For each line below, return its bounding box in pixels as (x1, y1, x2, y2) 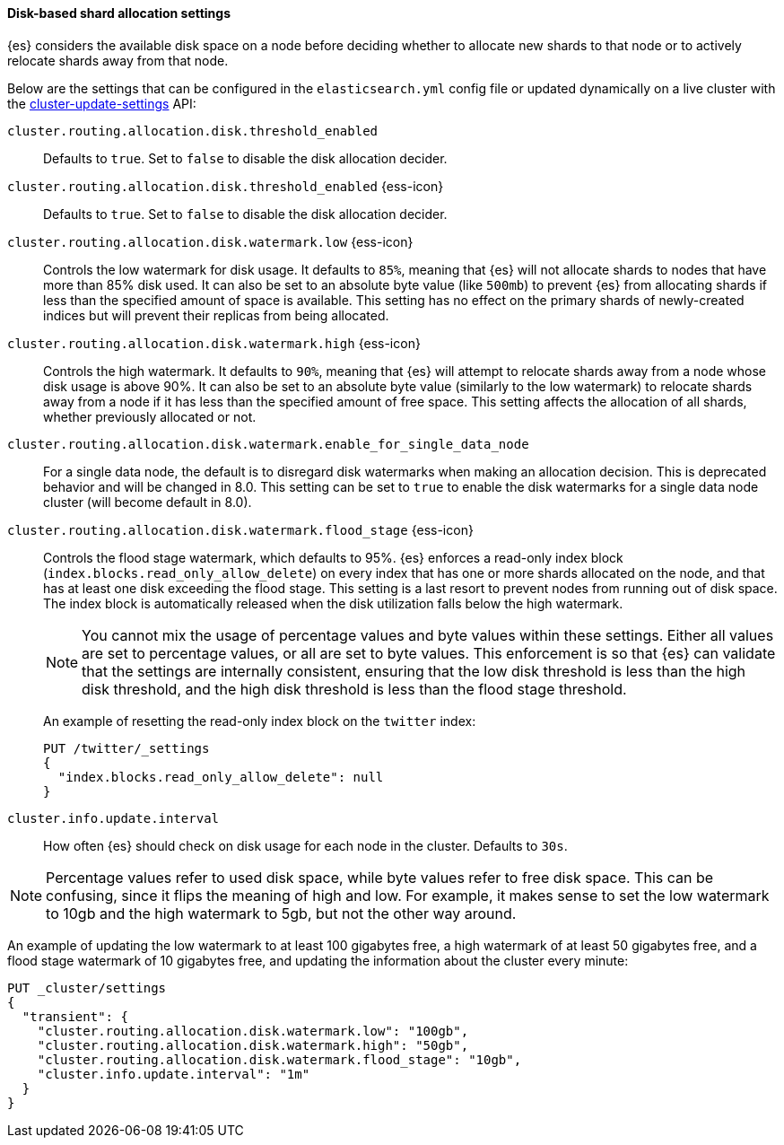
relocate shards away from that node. (7, 52, 229, 68)
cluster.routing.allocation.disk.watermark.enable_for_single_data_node (7, 436, 529, 451)
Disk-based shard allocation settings (7, 5, 231, 21)
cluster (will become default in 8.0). (43, 494, 252, 510)
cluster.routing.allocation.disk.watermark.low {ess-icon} (7, 233, 414, 249)
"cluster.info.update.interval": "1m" (37, 1066, 310, 1081)
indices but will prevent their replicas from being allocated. (43, 307, 389, 323)
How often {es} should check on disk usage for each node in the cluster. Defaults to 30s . (43, 837, 568, 853)
